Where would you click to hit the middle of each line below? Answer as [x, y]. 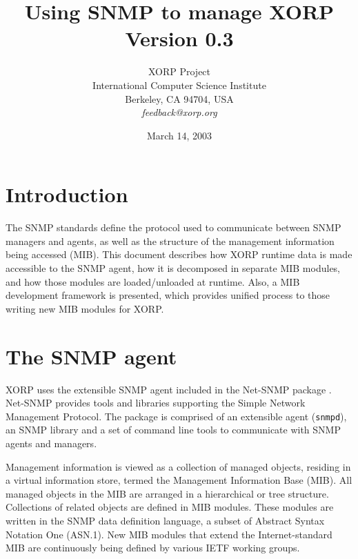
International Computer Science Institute [179, 85]
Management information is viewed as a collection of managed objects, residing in [178, 466]
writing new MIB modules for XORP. [85, 308]
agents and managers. [51, 443]
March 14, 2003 [179, 135]
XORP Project [179, 71]
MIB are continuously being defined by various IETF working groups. [153, 548]
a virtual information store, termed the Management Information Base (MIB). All [179, 480]
